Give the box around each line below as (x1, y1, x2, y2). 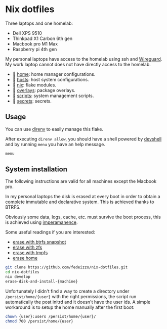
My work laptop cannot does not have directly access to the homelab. (5, 61, 151, 67)
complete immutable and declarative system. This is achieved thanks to (5, 199, 154, 205)
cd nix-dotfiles (5, 269, 39, 275)
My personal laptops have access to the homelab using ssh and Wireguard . (5, 56, 162, 62)
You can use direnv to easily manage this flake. (5, 126, 104, 132)
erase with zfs (12, 244, 43, 251)
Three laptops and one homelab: (5, 20, 73, 26)
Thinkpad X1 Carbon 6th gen (12, 35, 72, 41)
